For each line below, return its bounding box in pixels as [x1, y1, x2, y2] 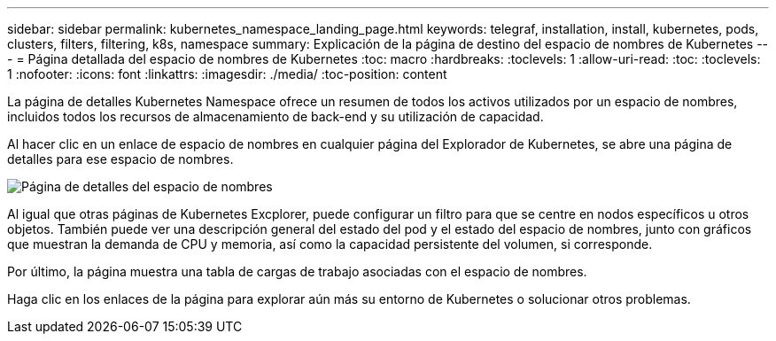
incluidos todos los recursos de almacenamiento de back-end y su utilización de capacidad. [7, 109, 544, 124]
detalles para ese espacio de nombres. [7, 151, 234, 167]
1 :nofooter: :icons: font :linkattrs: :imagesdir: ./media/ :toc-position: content [7, 66, 447, 81]
